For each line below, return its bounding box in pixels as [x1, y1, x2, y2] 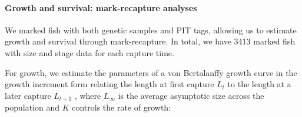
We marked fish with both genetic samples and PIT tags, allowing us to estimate [5, 23, 297, 36]
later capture [5, 89, 51, 101]
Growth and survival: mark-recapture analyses [5, 1, 197, 13]
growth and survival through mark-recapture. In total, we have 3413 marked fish [5, 35, 296, 47]
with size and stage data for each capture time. [5, 46, 174, 58]
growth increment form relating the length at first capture [5, 78, 214, 90]
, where [74, 89, 101, 101]
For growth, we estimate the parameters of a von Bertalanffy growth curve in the [5, 66, 297, 78]
